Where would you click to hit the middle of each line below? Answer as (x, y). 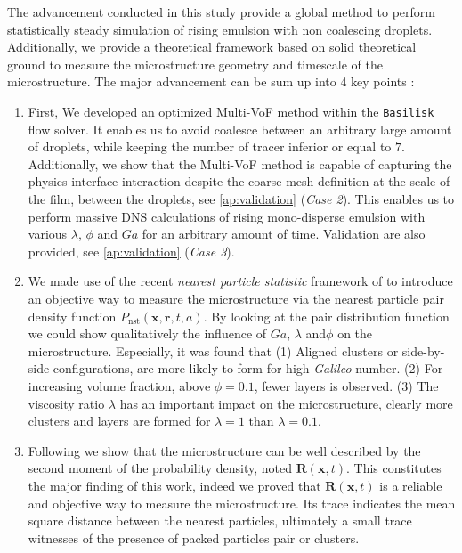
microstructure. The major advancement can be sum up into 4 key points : (211, 81)
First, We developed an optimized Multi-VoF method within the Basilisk (231, 111)
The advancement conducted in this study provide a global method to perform (221, 12)
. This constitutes (393, 468)
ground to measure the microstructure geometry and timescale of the (195, 64)
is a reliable (411, 485)
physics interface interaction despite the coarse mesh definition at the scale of (239, 181)
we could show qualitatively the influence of (147, 333)
